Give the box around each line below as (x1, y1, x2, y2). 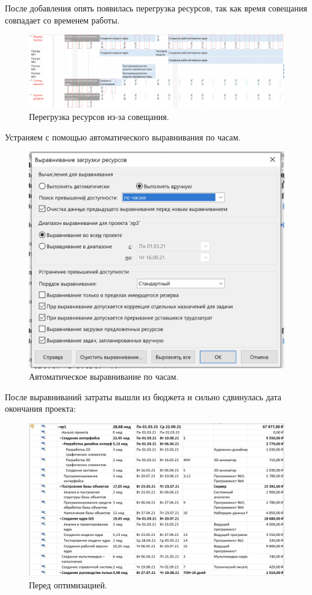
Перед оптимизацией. (29, 578, 107, 591)
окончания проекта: (5, 402, 76, 415)
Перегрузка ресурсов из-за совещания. (29, 110, 169, 122)
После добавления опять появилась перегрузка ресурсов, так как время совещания (5, 2, 307, 14)
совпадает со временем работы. (5, 13, 120, 26)
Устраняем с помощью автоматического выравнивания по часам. (5, 130, 241, 143)
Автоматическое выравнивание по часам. (29, 370, 179, 383)
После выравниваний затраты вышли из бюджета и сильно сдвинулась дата (5, 390, 281, 403)
